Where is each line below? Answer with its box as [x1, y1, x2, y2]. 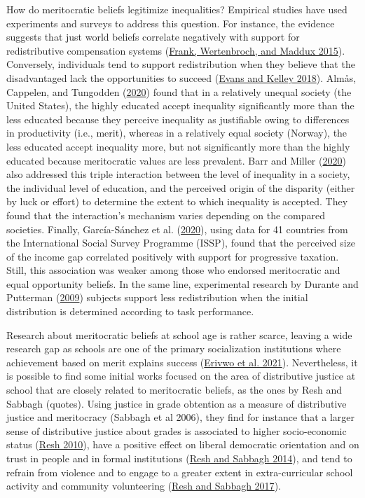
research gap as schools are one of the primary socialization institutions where [6, 341, 341, 356]
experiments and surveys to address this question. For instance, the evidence [6, 15, 335, 30]
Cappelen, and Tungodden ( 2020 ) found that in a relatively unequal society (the [6, 84, 352, 99]
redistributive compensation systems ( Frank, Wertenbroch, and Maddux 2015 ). [6, 43, 345, 57]
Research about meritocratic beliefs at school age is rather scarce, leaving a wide [6, 327, 352, 342]
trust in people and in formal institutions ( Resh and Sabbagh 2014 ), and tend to [6, 451, 352, 465]
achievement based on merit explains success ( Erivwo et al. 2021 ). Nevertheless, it [6, 354, 358, 369]
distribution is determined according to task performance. [6, 304, 254, 319]
